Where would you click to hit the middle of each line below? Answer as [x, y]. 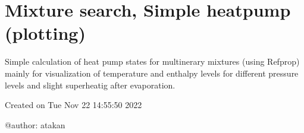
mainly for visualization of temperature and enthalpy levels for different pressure [152, 73]
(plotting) [45, 33]
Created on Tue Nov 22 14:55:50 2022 [73, 105]
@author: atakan [35, 124]
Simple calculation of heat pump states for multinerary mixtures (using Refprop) [152, 61]
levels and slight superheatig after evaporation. [90, 85]
